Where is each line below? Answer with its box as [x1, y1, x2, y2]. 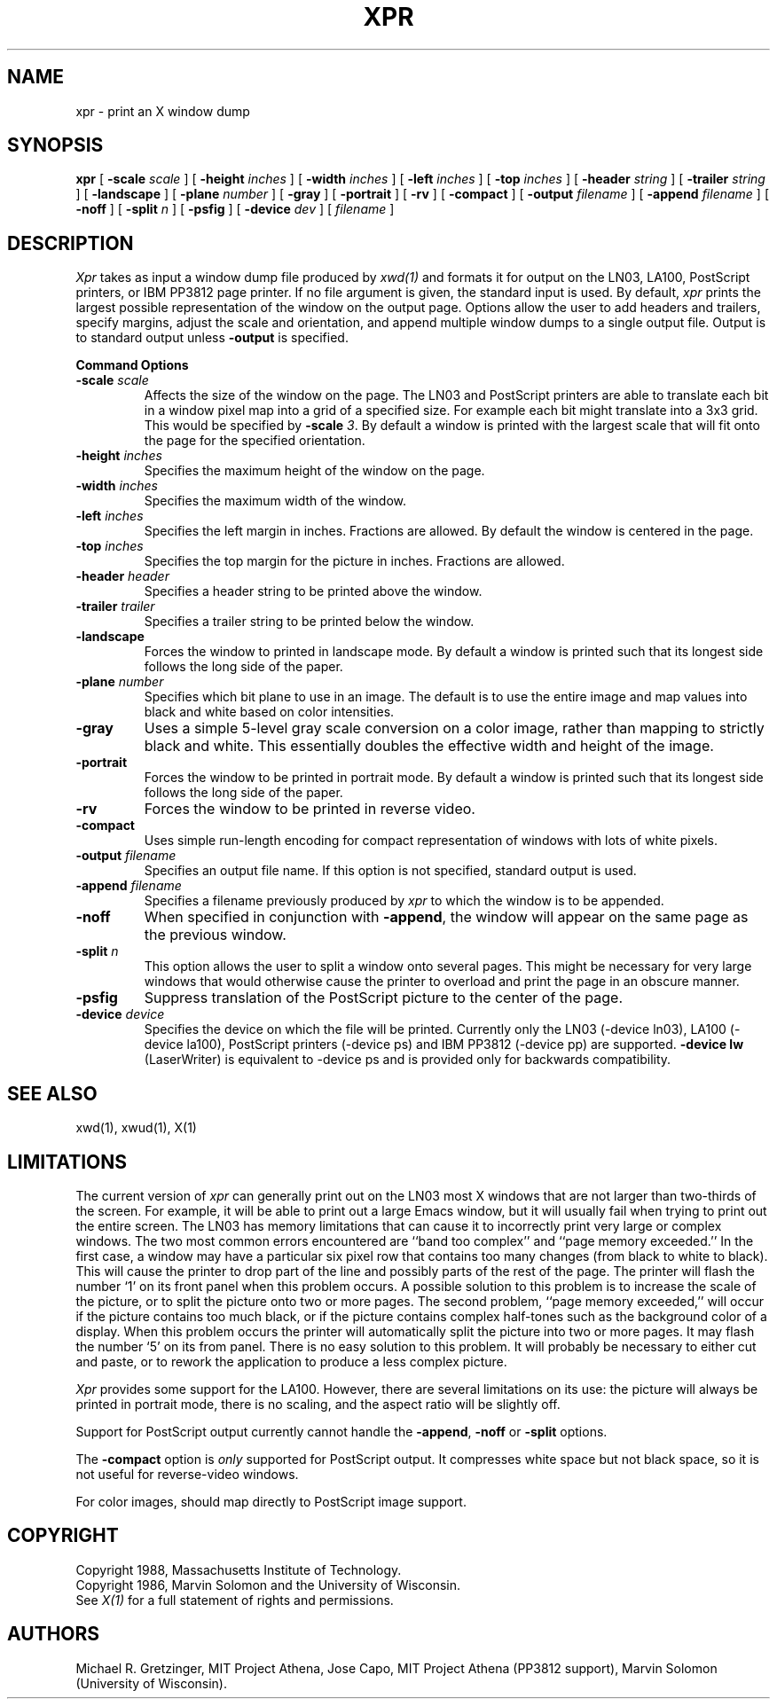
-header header [75, 568, 169, 584]
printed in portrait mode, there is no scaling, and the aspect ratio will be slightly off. [75, 1396, 561, 1412]
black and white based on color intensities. [144, 704, 395, 720]
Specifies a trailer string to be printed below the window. [144, 614, 475, 630]
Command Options [75, 357, 189, 373]
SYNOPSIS [7, 134, 104, 157]
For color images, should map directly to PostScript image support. [75, 1493, 467, 1509]
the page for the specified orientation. [144, 433, 365, 449]
